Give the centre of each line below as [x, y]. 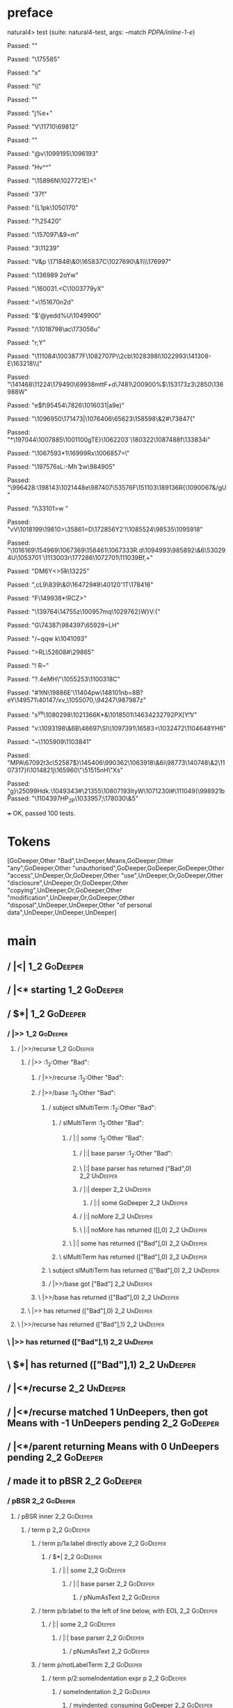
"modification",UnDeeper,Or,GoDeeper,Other [71, 898]
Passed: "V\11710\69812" [43, 126]
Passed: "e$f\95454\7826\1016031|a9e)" [66, 405]
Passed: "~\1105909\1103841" [49, 742]
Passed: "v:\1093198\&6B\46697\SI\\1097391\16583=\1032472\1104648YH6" [117, 728]
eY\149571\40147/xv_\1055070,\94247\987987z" [77, 700]
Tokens [29, 841]
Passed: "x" [24, 72]
